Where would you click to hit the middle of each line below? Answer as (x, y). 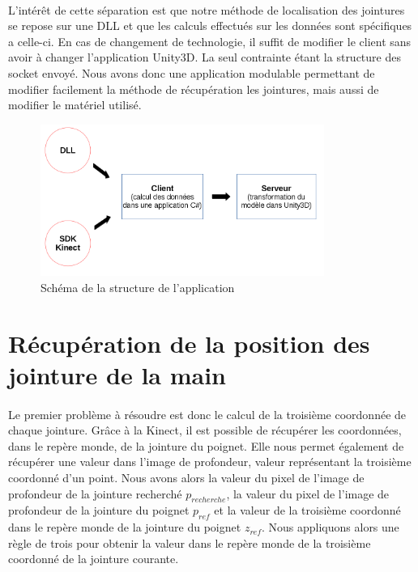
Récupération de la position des (189, 343)
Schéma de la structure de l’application (138, 287)
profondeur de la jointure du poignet (99, 510)
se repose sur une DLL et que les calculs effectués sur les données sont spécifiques (210, 25)
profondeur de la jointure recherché (95, 493)
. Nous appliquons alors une (330, 527)
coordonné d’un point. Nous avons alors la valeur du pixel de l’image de (186, 477)
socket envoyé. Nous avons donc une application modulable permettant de (192, 72)
